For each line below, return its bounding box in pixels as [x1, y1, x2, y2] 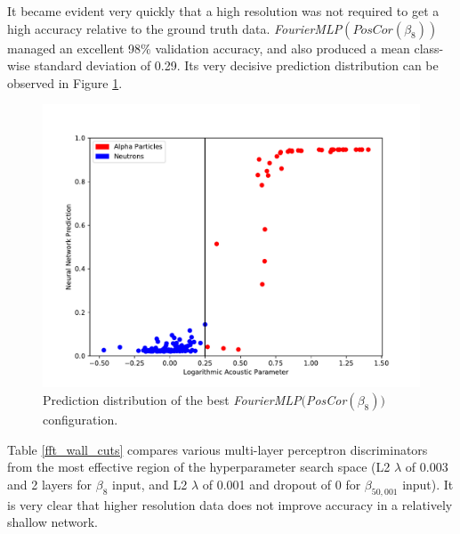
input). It [402, 474, 454, 493]
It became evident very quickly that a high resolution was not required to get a [7, 2, 440, 20]
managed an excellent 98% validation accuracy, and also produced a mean [7, 38, 410, 57]
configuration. [43, 409, 118, 428]
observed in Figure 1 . [7, 73, 123, 92]
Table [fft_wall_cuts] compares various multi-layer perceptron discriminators [7, 440, 428, 458]
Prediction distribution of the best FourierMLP [43, 390, 302, 409]
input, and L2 [112, 474, 188, 493]
